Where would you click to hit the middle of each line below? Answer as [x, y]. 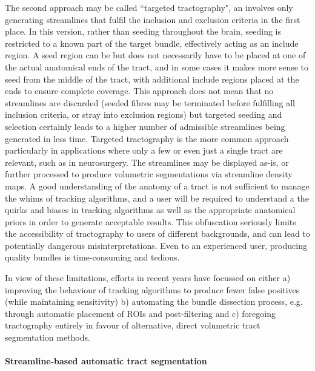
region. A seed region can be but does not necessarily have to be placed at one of [155, 55]
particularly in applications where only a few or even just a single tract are [144, 150]
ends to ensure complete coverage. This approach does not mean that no [139, 91]
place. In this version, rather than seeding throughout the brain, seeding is [143, 31]
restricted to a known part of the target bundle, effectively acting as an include [152, 43]
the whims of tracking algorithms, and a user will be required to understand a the [157, 198]
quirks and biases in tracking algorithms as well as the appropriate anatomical [150, 210]
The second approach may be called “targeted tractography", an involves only [149, 7]
